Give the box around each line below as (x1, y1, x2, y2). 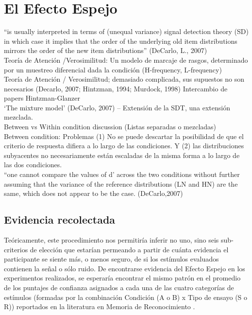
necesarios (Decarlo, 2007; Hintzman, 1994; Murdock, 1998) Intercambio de (4, 83, 228, 93)
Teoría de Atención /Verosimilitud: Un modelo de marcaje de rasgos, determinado (4, 54, 248, 65)
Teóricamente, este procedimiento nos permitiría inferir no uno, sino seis (4, 235, 219, 245)
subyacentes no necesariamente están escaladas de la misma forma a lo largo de (4, 150, 240, 160)
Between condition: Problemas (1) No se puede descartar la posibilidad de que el (4, 131, 244, 141)
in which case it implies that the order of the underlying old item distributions (4, 35, 237, 46)
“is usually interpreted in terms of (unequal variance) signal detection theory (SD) (4, 26, 249, 36)
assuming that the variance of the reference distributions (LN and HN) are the (4, 178, 238, 189)
